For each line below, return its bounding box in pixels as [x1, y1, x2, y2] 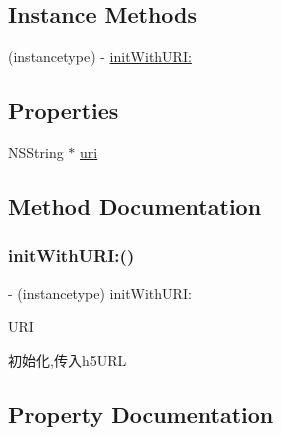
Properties [8, 95, 119, 126]
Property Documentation [8, 398, 274, 429]
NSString [8, 142, 64, 162]
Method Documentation [8, 190, 262, 221]
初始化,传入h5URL [8, 349, 127, 370]
